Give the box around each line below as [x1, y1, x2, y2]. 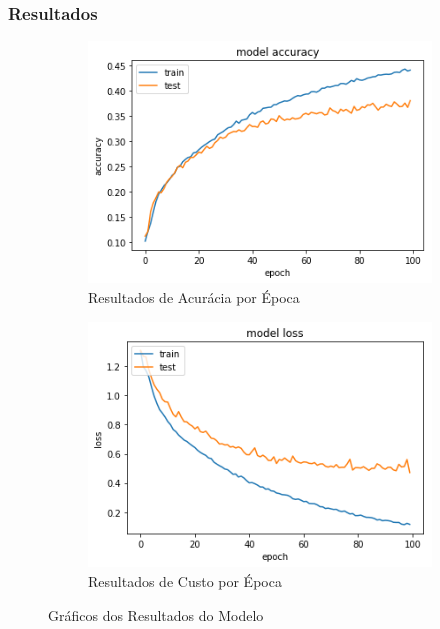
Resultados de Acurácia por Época [88, 286, 300, 307]
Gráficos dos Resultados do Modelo [48, 604, 264, 625]
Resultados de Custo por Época [88, 570, 282, 591]
